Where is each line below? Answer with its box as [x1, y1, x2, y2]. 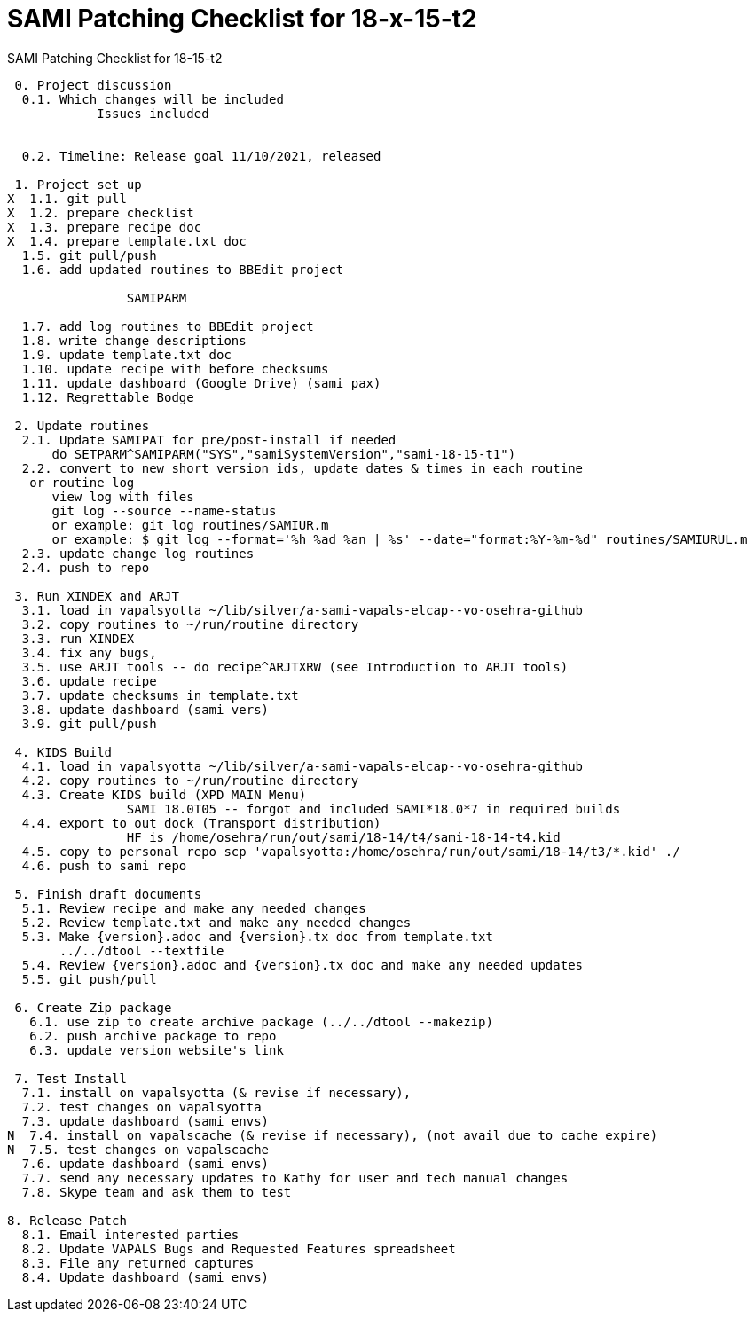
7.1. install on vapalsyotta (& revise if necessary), [21, 1085, 412, 1100]
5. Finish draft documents [14, 886, 202, 901]
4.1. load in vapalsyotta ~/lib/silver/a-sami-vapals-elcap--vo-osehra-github [21, 758, 584, 773]
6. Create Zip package [14, 1000, 172, 1015]
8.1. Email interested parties [21, 1227, 240, 1242]
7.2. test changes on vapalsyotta [21, 1099, 262, 1114]
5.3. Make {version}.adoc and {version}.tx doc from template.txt [21, 929, 493, 944]
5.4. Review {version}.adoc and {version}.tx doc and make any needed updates [21, 957, 584, 972]
